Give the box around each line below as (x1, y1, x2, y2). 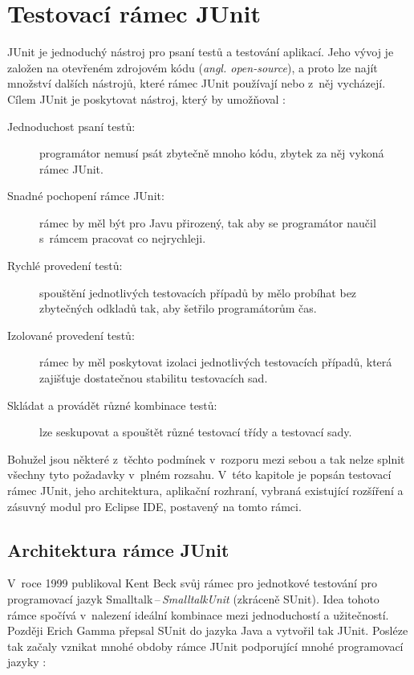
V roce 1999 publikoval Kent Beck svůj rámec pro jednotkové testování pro (7, 575, 377, 591)
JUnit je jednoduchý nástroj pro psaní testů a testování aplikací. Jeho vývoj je (7, 43, 394, 60)
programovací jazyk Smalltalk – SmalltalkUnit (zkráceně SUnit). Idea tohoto (7, 590, 379, 607)
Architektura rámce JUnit (7, 537, 229, 562)
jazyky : (7, 653, 47, 670)
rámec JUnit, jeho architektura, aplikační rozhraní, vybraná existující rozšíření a (7, 482, 404, 498)
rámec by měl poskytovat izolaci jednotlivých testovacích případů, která (39, 354, 392, 370)
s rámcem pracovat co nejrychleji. (39, 230, 206, 247)
